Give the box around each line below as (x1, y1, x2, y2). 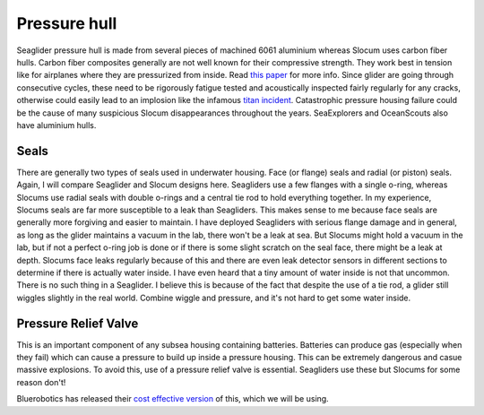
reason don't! (16, 376, 66, 387)
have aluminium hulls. (16, 119, 97, 130)
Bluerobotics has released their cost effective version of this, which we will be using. (16, 393, 329, 404)
